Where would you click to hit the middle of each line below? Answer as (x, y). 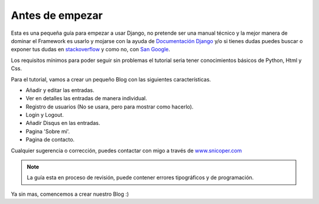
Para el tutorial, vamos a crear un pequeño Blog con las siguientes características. (111, 79)
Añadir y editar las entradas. (60, 90)
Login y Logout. (45, 115)
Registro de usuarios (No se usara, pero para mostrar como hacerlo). (110, 107)
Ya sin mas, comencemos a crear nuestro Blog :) (70, 194)
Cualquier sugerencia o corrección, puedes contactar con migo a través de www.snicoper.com (126, 150)
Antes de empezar (57, 15)
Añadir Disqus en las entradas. (63, 123)
